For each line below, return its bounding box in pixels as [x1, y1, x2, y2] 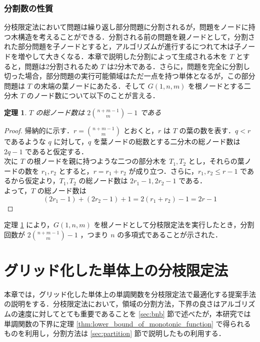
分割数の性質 [4, 2, 53, 14]
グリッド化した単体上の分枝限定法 [4, 259, 228, 280]
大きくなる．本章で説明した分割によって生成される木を [45, 51, 227, 61]
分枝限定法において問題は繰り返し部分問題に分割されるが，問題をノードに [4, 22, 248, 32]
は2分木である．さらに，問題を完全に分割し [106, 61, 250, 71]
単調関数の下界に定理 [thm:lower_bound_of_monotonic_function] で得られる [4, 318, 251, 328]
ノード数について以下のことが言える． [33, 90, 159, 101]
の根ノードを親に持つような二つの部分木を [26, 156, 167, 166]
